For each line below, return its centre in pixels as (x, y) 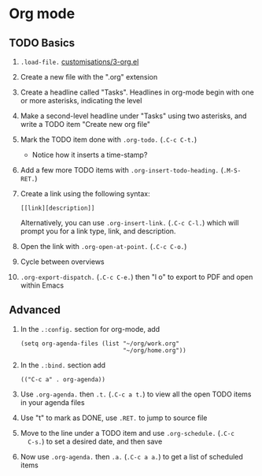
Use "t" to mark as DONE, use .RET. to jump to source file (114, 418)
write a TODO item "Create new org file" (85, 124)
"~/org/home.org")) (155, 350)
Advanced (35, 310)
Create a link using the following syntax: (85, 193)
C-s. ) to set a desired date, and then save (95, 441)
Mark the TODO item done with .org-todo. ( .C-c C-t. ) (109, 139)
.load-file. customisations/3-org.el (79, 61)
